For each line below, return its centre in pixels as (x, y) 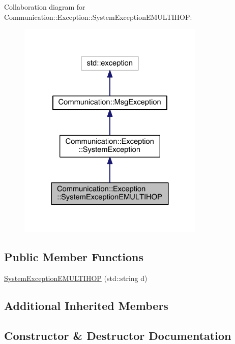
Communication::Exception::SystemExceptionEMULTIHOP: (98, 17)
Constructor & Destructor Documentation (118, 335)
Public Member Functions (74, 257)
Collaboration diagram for (45, 7)
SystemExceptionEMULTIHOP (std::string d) (76, 278)
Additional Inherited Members (86, 305)
